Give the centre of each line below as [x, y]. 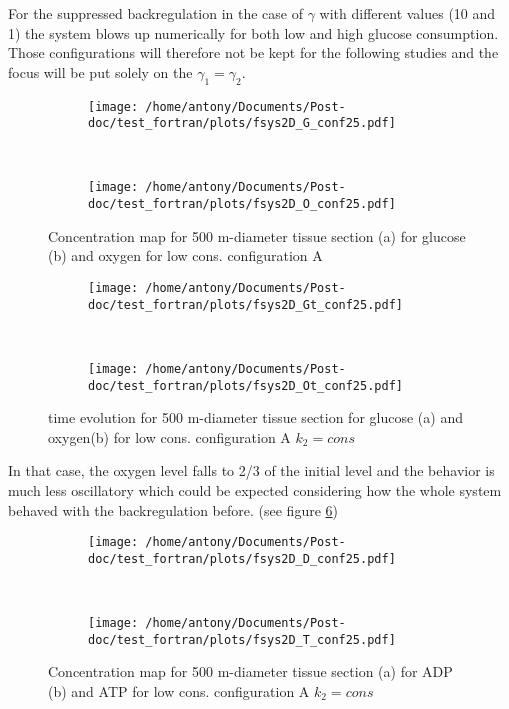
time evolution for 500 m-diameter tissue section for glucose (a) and [255, 417]
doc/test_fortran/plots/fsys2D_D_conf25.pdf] [242, 558]
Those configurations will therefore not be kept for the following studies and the [253, 52]
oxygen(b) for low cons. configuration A [169, 436]
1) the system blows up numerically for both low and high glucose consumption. [253, 32]
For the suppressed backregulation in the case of [156, 13]
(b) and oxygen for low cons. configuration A [185, 255]
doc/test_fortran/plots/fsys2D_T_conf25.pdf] [242, 639]
